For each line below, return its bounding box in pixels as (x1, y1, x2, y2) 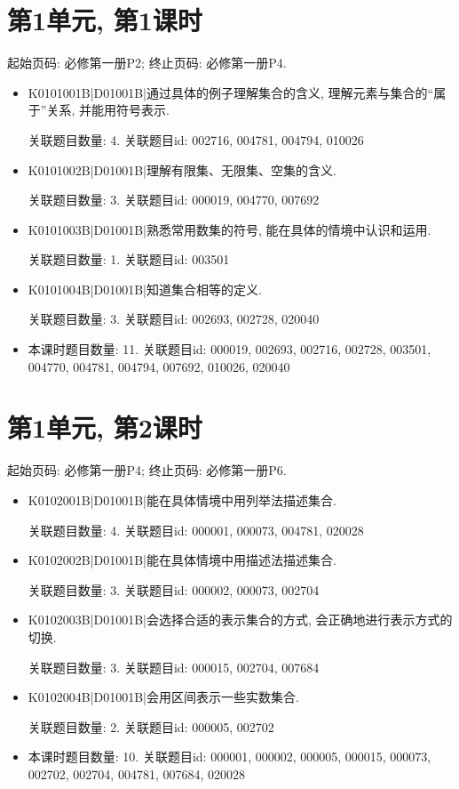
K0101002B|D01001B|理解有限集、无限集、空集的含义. (28, 160, 336, 179)
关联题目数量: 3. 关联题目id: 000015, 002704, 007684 (28, 657, 320, 676)
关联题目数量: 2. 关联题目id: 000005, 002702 (28, 717, 274, 736)
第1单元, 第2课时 (7, 409, 202, 446)
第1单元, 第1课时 (7, 2, 202, 38)
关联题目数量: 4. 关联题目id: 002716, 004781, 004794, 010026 (28, 130, 364, 149)
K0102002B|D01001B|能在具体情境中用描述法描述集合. (28, 551, 336, 569)
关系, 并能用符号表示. (46, 101, 170, 119)
